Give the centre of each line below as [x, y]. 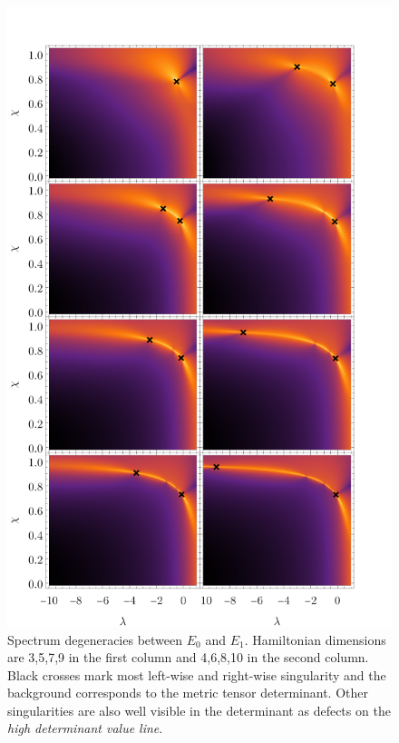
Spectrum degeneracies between [95, 639]
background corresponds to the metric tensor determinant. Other [188, 693]
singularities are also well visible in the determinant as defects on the [199, 710]
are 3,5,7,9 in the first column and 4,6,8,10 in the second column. [188, 657]
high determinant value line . [85, 728]
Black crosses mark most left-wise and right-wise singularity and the [197, 674]
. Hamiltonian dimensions [315, 639]
